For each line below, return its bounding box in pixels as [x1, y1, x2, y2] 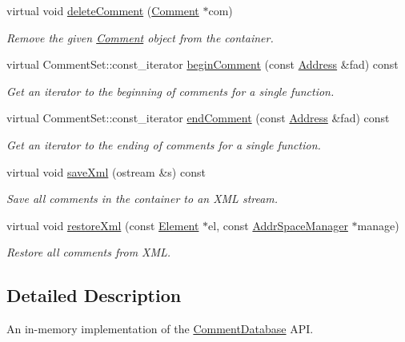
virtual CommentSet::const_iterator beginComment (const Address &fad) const [6, 56, 399, 73]
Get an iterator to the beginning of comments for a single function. [6, 82, 335, 99]
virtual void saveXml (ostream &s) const [6, 163, 206, 180]
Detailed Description [6, 283, 182, 308]
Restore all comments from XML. [6, 244, 171, 260]
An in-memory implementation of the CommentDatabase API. [6, 320, 314, 337]
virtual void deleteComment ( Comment [6, 2, 199, 18]
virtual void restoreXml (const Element [6, 217, 199, 233]
